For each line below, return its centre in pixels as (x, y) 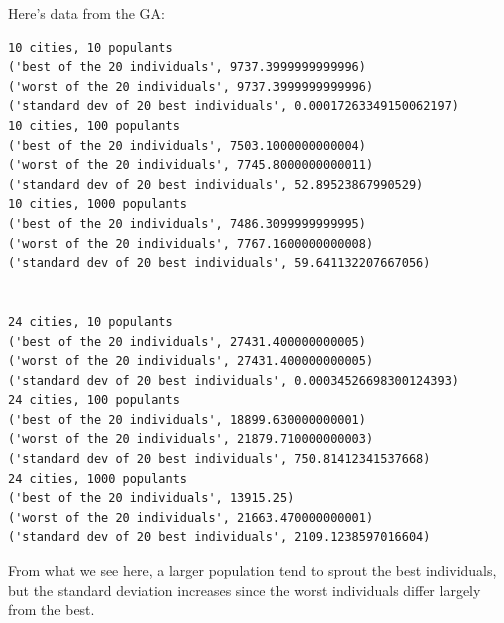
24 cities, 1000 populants (97, 478)
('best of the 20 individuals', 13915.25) (151, 498)
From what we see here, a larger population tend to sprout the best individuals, (252, 570)
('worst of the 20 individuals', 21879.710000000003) (191, 439)
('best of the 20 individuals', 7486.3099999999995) (187, 223)
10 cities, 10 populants (90, 47)
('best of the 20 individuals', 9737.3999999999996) (187, 67)
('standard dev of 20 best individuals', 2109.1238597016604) (219, 537)
